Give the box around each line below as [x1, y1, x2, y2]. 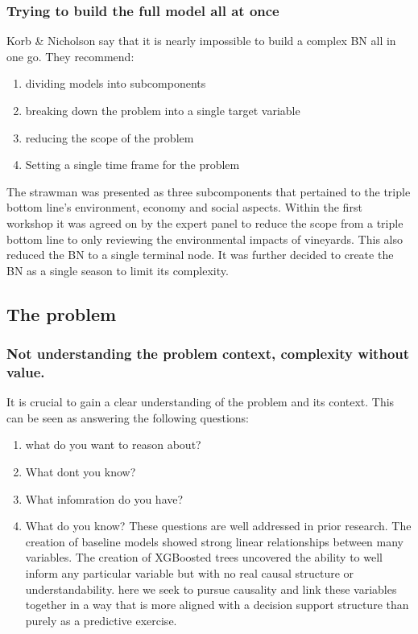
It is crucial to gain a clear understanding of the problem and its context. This [6, 393, 395, 410]
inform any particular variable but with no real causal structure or [25, 565, 354, 582]
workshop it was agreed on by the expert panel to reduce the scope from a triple [6, 214, 404, 231]
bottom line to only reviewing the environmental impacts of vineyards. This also [6, 230, 403, 247]
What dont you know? [25, 463, 136, 480]
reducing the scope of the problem [25, 129, 194, 146]
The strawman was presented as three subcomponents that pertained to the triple [6, 183, 411, 200]
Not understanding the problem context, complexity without [6, 344, 410, 364]
